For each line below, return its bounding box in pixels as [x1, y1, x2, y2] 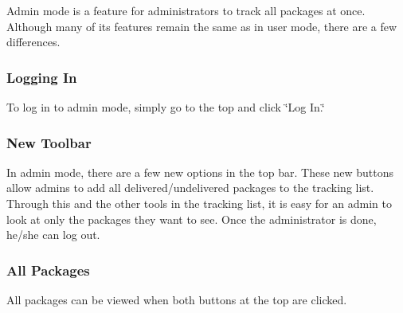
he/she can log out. [6, 226, 100, 243]
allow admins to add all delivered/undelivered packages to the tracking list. [6, 179, 374, 196]
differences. [6, 33, 61, 50]
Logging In [6, 67, 77, 87]
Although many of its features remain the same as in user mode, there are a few [6, 18, 397, 34]
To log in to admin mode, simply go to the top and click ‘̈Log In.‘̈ [6, 99, 325, 115]
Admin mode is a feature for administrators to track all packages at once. [6, 2, 366, 18]
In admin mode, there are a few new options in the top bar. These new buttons [6, 163, 394, 180]
